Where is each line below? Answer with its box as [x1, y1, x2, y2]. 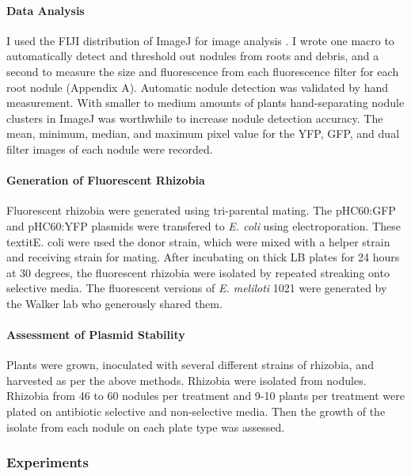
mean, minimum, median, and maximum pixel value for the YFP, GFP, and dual [6, 125, 400, 142]
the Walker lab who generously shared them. [6, 295, 223, 311]
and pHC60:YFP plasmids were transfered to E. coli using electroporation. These [6, 217, 401, 234]
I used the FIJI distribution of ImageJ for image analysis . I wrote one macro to [6, 32, 394, 48]
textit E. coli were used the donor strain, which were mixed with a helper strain [6, 233, 390, 249]
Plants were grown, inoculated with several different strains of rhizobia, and [6, 356, 374, 373]
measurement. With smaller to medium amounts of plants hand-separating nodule [6, 94, 405, 111]
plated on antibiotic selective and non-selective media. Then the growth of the [6, 403, 386, 420]
